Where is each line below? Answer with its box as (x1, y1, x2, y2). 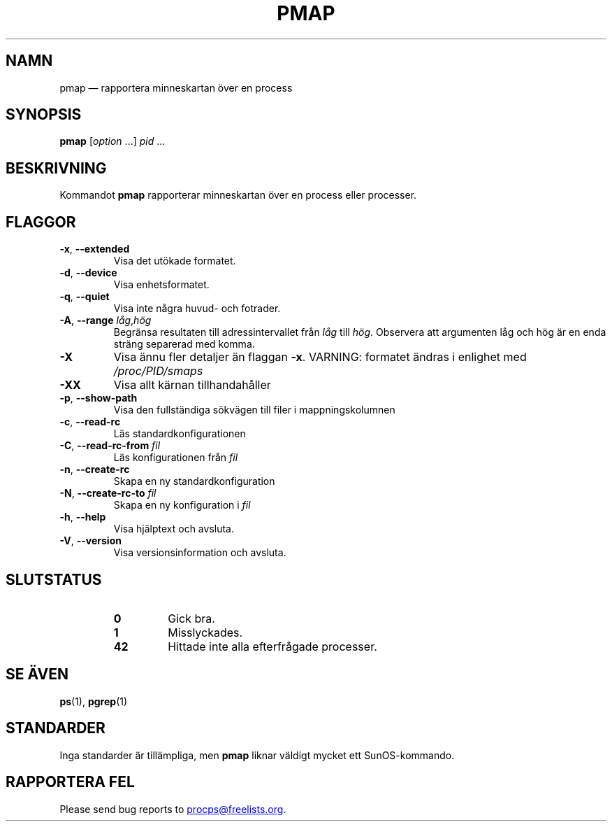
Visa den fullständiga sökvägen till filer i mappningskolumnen (113, 404, 395, 416)
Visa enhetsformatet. (113, 278, 210, 291)
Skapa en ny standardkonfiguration (113, 475, 275, 488)
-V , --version (59, 535, 122, 547)
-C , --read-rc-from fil (59, 439, 161, 452)
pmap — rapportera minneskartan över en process (59, 81, 293, 94)
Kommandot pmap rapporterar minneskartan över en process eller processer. (59, 189, 417, 202)
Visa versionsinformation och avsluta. (113, 546, 286, 559)
